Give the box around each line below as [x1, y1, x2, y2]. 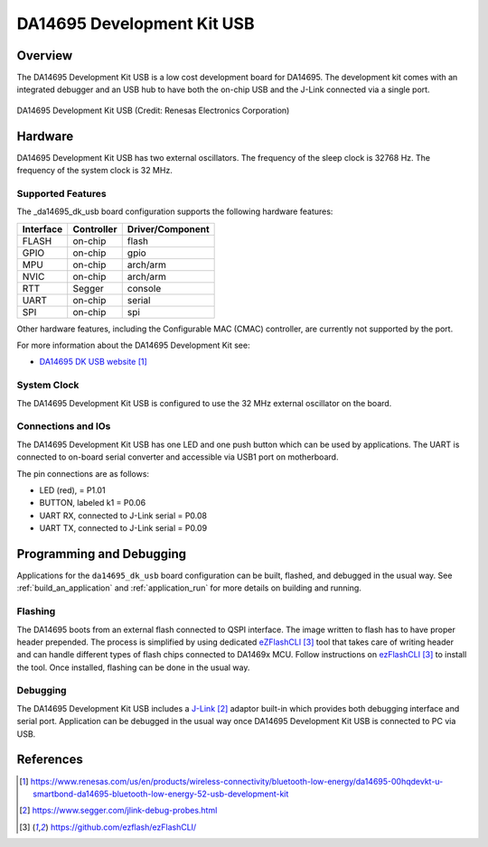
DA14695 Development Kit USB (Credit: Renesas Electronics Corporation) [16, 105, 290, 116]
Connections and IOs [16, 420, 111, 433]
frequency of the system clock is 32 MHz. [16, 165, 174, 176]
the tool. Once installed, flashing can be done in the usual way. [16, 662, 250, 673]
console [127, 282, 162, 294]
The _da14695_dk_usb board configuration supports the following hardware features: [16, 206, 333, 217]
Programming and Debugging [16, 546, 187, 562]
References [16, 752, 83, 768]
